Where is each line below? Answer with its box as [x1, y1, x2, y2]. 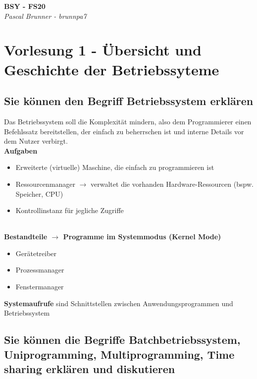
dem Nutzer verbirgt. [4, 136, 68, 146]
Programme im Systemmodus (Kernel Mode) [63, 231, 221, 242]
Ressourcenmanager [15, 178, 75, 189]
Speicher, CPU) [15, 188, 63, 199]
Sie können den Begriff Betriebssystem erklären [4, 93, 254, 108]
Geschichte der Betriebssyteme [4, 59, 219, 79]
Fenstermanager [15, 281, 64, 292]
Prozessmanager [15, 265, 64, 275]
